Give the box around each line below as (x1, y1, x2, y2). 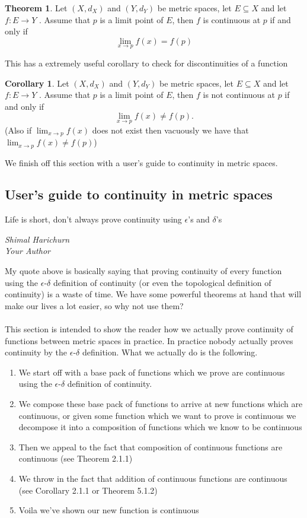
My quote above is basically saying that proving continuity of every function (5, 265, 282, 277)
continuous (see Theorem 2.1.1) (18, 452, 133, 465)
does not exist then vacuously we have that (92, 123, 249, 136)
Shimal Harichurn (5, 233, 70, 245)
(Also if (5, 123, 32, 136)
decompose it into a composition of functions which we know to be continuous (18, 421, 302, 433)
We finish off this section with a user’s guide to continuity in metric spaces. (5, 156, 278, 169)
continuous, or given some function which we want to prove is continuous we (18, 409, 296, 421)
